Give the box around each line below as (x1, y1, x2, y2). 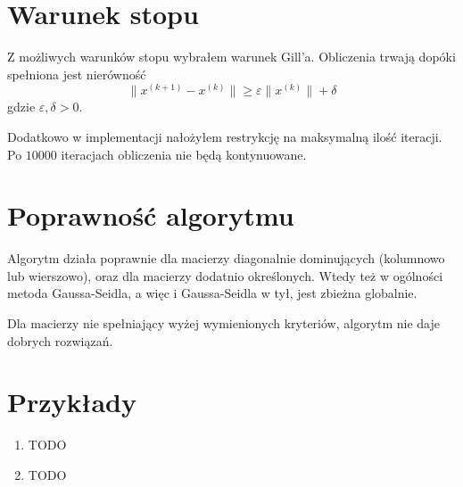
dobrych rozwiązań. (7, 331, 113, 350)
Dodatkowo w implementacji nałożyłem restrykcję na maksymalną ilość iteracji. (7, 127, 442, 145)
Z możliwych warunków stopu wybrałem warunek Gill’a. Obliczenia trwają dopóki (7, 47, 456, 66)
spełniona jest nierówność (7, 64, 146, 83)
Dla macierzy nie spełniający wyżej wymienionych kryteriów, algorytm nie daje (7, 314, 441, 333)
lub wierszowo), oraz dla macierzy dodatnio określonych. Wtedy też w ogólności (7, 266, 443, 285)
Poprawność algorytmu (7, 197, 294, 234)
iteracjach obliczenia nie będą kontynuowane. (61, 144, 307, 163)
